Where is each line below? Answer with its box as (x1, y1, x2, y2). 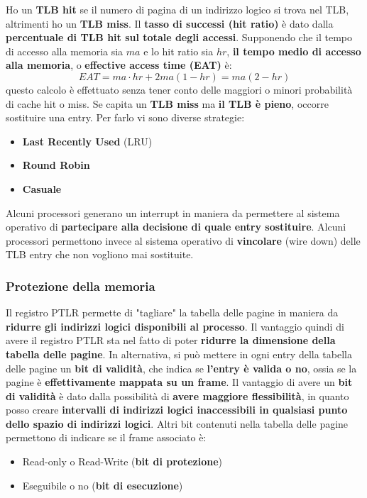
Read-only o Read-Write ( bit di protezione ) (22, 454, 223, 469)
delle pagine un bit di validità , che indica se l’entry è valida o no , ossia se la (6, 360, 357, 375)
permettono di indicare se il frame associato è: (6, 430, 207, 445)
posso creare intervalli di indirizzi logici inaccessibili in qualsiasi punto (6, 402, 348, 417)
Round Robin (22, 157, 90, 172)
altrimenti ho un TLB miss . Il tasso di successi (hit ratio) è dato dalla (6, 16, 334, 31)
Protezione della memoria (6, 277, 155, 294)
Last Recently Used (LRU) (22, 133, 153, 148)
